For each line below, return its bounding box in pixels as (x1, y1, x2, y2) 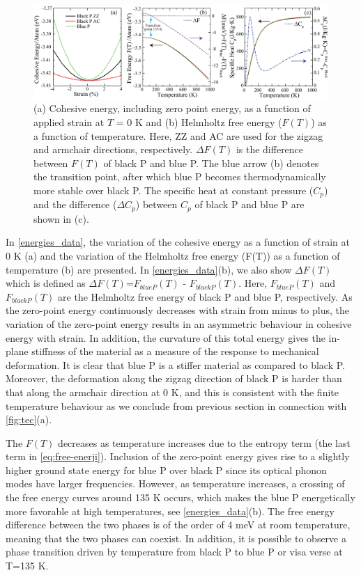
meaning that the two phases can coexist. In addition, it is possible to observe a (6, 530, 346, 545)
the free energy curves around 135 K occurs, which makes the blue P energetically (6, 490, 355, 505)
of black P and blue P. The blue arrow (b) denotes (103, 155, 319, 170)
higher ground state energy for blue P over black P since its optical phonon (6, 462, 327, 477)
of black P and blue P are (194, 197, 305, 212)
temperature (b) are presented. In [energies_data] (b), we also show (6, 262, 292, 276)
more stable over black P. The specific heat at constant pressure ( (33, 182, 314, 197)
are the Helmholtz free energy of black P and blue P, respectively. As (58, 289, 353, 304)
